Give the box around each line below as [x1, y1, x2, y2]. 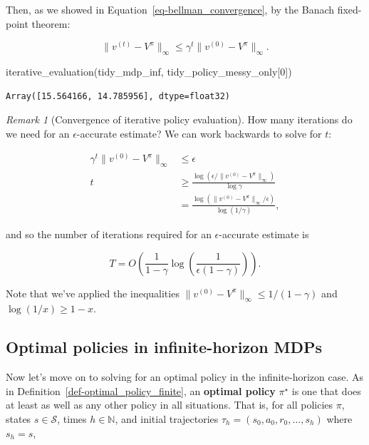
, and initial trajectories [115, 411, 219, 426]
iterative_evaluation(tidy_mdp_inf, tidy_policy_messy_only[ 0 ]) [6, 64, 292, 78]
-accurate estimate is [219, 227, 309, 242]
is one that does [291, 383, 361, 398]
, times [57, 411, 87, 426]
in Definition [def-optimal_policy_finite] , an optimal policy [6, 383, 276, 398]
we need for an [6, 126, 70, 140]
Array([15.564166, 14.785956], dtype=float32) [6, 91, 230, 101]
